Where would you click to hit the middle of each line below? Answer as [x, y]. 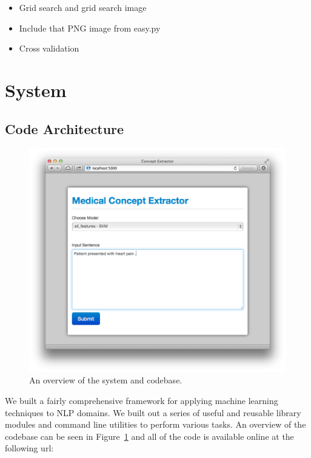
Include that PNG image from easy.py [90, 28]
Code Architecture [65, 128]
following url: [29, 448]
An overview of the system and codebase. [106, 380]
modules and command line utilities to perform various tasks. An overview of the [155, 424]
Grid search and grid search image [83, 7]
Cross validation [49, 48]
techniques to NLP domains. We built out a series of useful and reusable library [153, 412]
